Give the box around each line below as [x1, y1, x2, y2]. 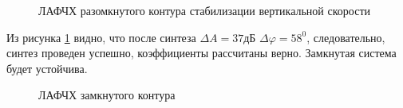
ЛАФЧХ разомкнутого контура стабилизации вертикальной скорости [38, 2, 370, 18]
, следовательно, [306, 29, 385, 45]
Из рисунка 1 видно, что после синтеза [6, 29, 196, 45]
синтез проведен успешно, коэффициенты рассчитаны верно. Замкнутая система [6, 44, 397, 61]
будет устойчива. [6, 60, 88, 76]
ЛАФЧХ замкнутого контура [38, 87, 176, 103]
